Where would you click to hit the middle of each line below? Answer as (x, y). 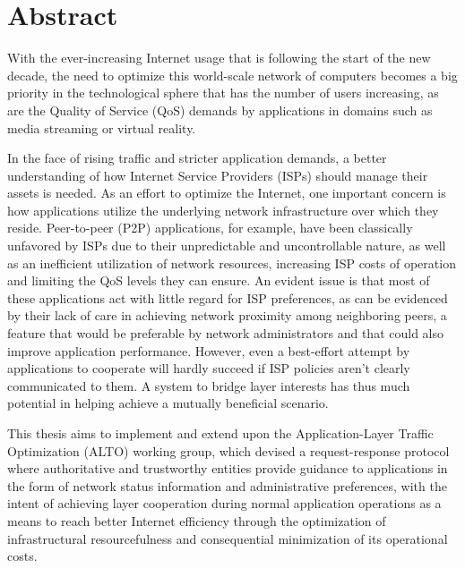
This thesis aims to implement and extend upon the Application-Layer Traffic (220, 433)
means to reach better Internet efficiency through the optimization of (197, 520)
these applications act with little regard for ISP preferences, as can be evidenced (228, 297)
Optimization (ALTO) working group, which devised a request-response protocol (228, 450)
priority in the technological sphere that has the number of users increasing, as (223, 93)
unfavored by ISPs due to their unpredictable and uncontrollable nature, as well (227, 246)
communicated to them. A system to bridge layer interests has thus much (209, 385)
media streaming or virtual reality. (102, 127)
